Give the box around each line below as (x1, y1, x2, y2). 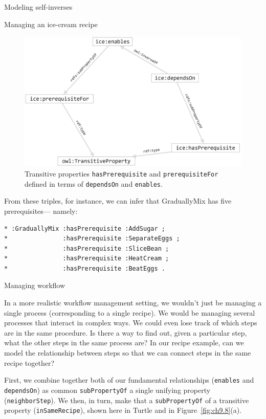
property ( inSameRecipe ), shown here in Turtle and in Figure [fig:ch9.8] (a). (4, 405, 242, 415)
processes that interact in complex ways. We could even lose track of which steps (4, 317, 257, 328)
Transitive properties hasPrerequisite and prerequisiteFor (25, 168, 218, 179)
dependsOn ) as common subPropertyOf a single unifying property (4, 384, 211, 395)
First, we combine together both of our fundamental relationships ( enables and (4, 374, 254, 385)
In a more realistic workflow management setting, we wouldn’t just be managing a (4, 297, 262, 308)
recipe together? (4, 357, 55, 368)
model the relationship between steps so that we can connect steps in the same (4, 347, 251, 358)
